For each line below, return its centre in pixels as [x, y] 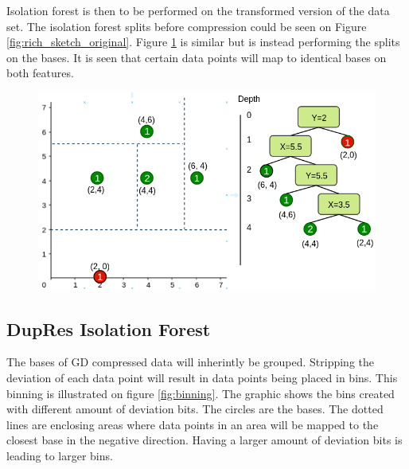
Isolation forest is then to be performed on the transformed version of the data [198, 10]
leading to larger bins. [60, 455]
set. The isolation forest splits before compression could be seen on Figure [187, 26]
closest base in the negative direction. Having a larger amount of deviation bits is [204, 440]
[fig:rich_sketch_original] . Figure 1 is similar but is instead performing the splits [203, 42]
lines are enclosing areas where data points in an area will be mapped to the [193, 424]
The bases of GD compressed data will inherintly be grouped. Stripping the [191, 362]
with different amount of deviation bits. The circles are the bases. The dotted [195, 409]
